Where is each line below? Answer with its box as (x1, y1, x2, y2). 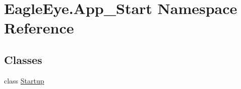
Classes (4, 51, 42, 67)
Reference (4, 17, 74, 38)
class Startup (4, 75, 44, 85)
